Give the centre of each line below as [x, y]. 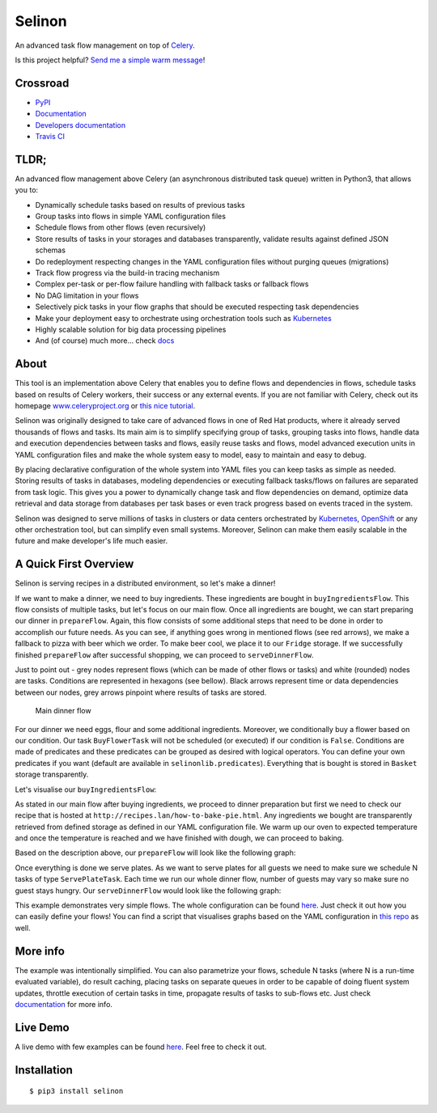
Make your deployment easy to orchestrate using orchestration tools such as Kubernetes [183, 318]
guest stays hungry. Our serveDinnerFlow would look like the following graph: [148, 891]
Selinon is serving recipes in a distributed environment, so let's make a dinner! [145, 583]
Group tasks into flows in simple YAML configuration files [131, 216]
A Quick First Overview [74, 564]
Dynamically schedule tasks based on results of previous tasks [140, 205]
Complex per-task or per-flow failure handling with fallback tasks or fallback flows [172, 284]
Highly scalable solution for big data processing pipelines [131, 329]
